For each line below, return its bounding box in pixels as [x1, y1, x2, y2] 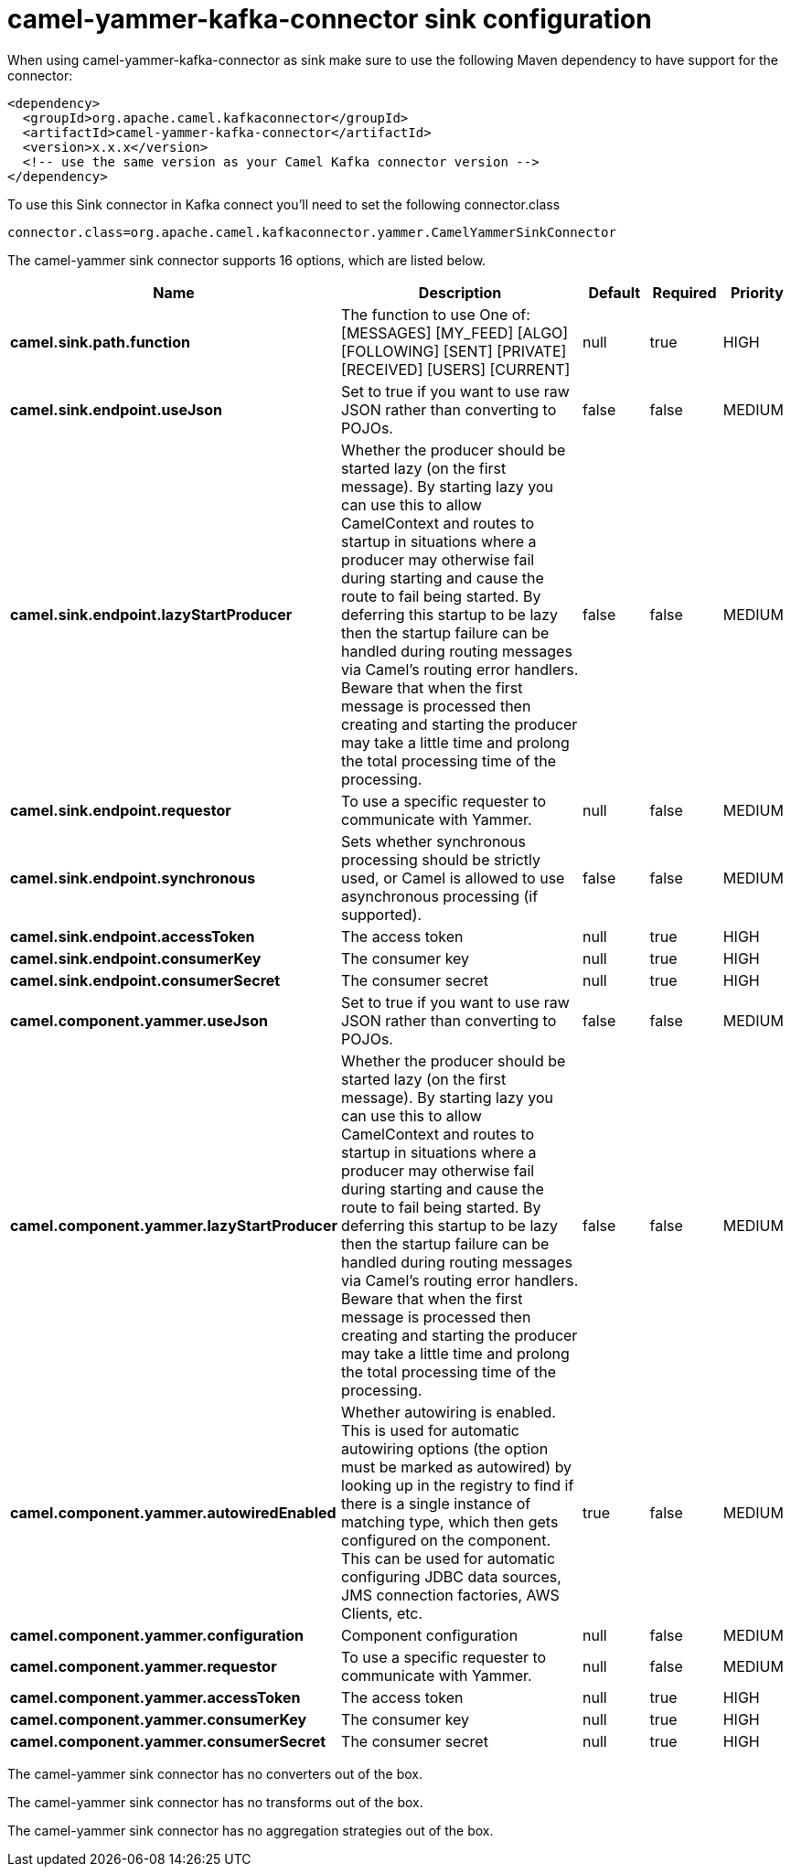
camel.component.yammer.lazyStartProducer [10, 1215, 338, 1235]
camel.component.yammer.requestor [10, 1656, 277, 1676]
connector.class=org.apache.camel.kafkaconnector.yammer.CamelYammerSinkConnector [7, 224, 616, 240]
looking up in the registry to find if [341, 1475, 574, 1494]
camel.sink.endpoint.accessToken [10, 926, 255, 946]
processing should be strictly [341, 850, 541, 869]
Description [418, 283, 502, 302]
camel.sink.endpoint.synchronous [10, 868, 256, 887]
